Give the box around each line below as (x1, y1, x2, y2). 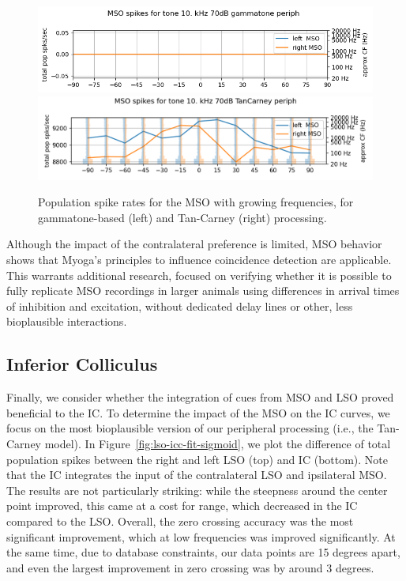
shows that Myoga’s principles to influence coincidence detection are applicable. (6, 251, 392, 268)
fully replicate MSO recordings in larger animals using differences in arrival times (6, 282, 400, 299)
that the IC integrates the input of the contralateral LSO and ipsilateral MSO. (6, 466, 387, 483)
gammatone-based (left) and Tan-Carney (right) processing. (38, 209, 327, 225)
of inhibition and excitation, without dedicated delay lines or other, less (6, 297, 353, 314)
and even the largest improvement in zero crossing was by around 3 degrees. (6, 559, 374, 575)
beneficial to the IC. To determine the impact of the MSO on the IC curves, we (6, 404, 390, 421)
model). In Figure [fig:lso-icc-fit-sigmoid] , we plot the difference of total (44, 436, 391, 452)
